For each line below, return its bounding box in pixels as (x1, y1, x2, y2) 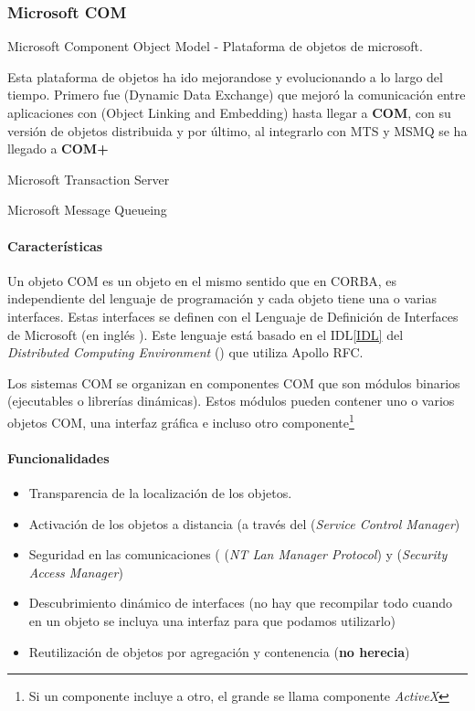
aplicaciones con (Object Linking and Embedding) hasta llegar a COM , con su (7, 103, 451, 122)
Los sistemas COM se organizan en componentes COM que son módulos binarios (7, 373, 460, 392)
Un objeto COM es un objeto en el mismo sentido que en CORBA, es (7, 271, 397, 290)
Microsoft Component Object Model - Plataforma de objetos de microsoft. (7, 37, 423, 56)
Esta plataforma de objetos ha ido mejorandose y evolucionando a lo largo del (7, 67, 443, 86)
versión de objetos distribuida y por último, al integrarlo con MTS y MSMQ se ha (7, 121, 468, 140)
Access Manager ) (28, 562, 123, 581)
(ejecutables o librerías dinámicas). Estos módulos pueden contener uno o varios (7, 391, 455, 410)
